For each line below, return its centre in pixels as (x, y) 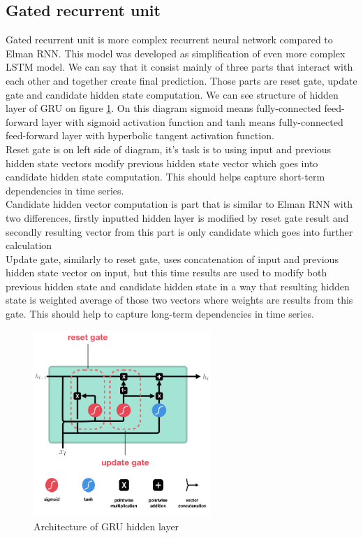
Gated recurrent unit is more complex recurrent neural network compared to (169, 40)
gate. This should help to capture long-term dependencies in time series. (160, 314)
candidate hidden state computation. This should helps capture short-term (165, 177)
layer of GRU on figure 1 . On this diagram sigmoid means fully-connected (163, 108)
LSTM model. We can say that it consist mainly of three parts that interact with (179, 67)
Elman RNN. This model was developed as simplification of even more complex (176, 53)
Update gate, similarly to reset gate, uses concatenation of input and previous (172, 259)
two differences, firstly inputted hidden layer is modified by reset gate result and (177, 217)
